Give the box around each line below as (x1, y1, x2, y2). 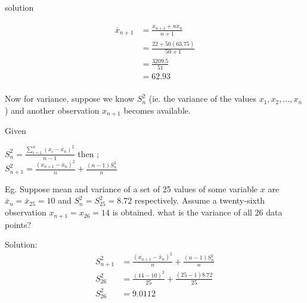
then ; (77, 147, 100, 160)
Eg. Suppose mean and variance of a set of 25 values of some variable (5, 182, 258, 195)
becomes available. (123, 104, 191, 116)
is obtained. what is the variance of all (112, 206, 252, 218)
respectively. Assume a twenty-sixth (134, 194, 265, 207)
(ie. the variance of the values (148, 92, 256, 105)
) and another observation (5, 104, 100, 116)
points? (5, 218, 32, 230)
